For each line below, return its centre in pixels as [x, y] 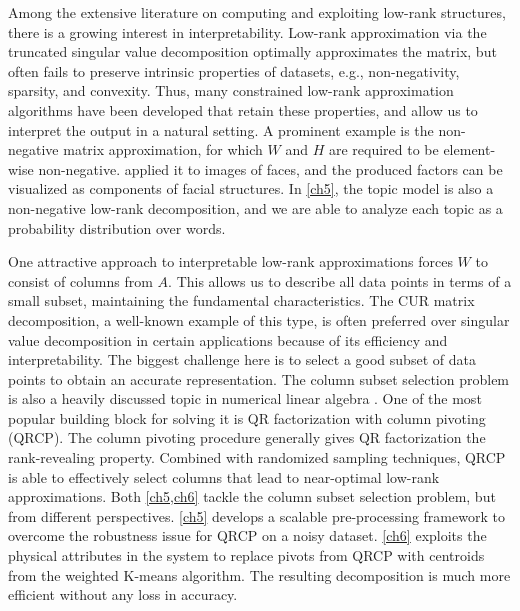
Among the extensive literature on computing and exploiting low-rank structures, [257, 12]
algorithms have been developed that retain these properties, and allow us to [243, 109]
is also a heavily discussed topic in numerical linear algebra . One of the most [245, 398]
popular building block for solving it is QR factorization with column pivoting [247, 417]
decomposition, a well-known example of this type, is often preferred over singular [259, 319]
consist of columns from [80, 280]
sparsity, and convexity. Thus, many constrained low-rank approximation [231, 90]
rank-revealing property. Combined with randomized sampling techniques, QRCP [257, 457]
